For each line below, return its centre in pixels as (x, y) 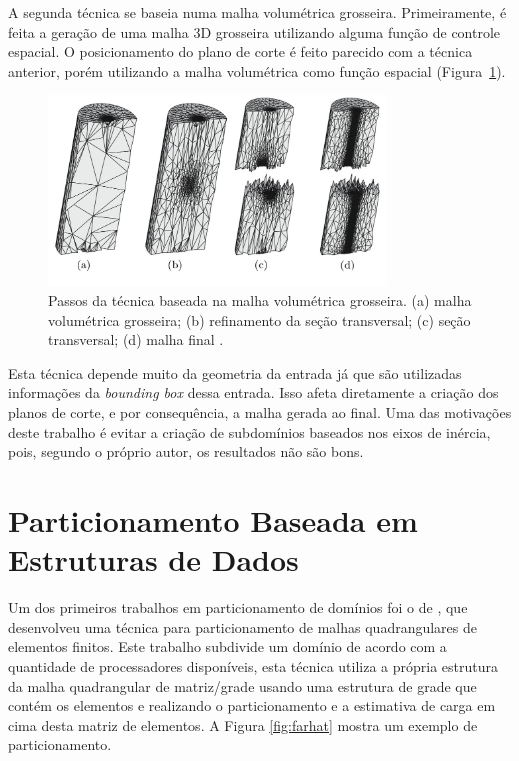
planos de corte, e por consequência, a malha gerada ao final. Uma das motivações (260, 412)
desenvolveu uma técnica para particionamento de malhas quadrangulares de (242, 626)
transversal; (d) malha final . (136, 339)
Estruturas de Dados (153, 559)
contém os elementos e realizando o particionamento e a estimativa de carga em (252, 705)
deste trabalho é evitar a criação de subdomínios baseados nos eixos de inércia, (249, 431)
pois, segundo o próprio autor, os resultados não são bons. (186, 451)
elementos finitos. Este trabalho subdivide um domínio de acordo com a (227, 646)
